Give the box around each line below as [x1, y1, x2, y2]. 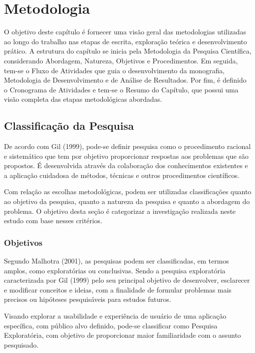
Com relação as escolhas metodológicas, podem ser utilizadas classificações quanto [4, 186, 252, 197]
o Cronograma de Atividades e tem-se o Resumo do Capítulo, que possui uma [4, 84, 239, 94]
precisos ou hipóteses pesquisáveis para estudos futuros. [4, 294, 171, 304]
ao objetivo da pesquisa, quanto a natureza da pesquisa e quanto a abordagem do [4, 196, 250, 206]
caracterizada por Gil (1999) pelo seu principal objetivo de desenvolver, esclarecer [4, 275, 250, 285]
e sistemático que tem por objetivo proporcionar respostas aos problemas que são [4, 150, 249, 161]
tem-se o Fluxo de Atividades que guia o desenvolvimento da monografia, [4, 65, 225, 75]
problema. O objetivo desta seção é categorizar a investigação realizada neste [4, 206, 236, 216]
